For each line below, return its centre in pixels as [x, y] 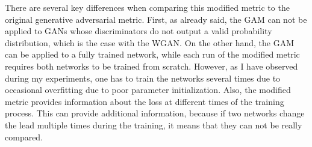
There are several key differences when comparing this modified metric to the [147, 7]
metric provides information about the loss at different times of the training [145, 101]
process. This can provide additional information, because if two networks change [155, 113]
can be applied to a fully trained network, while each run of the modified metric [152, 54]
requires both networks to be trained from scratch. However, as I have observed [151, 66]
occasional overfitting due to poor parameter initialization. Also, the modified [148, 90]
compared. [24, 136]
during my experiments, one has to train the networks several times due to [143, 78]
